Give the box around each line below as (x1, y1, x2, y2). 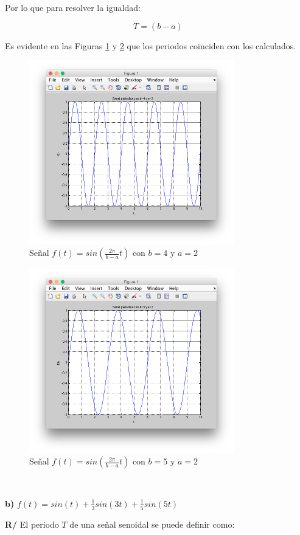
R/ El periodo (5, 518, 59, 531)
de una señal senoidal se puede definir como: (69, 518, 235, 531)
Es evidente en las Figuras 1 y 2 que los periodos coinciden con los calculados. (5, 39, 296, 52)
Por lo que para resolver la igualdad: (5, 1, 141, 13)
